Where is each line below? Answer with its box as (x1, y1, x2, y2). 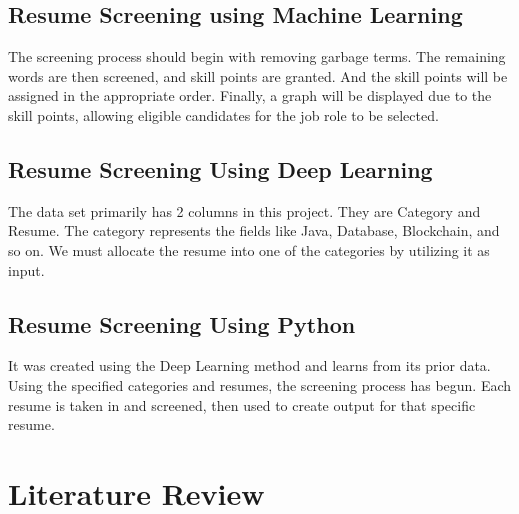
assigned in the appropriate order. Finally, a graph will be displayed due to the (8, 85, 492, 106)
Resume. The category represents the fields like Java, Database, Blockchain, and (8, 220, 500, 241)
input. (8, 259, 45, 280)
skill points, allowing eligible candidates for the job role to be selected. (8, 104, 439, 125)
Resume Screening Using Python (8, 308, 356, 339)
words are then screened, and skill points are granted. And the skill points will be (8, 65, 508, 86)
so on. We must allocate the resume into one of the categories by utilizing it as (8, 239, 490, 260)
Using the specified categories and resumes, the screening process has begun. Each (8, 374, 512, 395)
